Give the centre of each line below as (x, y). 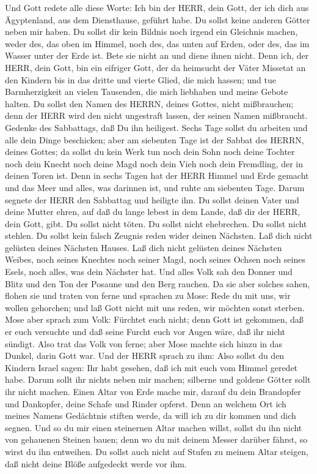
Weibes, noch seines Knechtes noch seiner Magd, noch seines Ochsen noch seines (155, 259)
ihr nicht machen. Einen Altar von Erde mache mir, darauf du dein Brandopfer (153, 391)
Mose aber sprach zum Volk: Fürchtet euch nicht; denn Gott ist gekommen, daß (154, 319)
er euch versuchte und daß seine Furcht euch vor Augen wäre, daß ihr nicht (145, 332)
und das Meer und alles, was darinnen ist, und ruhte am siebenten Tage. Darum (155, 187)
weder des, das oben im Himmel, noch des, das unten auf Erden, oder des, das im (157, 43)
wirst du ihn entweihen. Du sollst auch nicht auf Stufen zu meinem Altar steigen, (157, 451)
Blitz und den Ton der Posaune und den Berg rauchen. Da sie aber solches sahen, (158, 283)
